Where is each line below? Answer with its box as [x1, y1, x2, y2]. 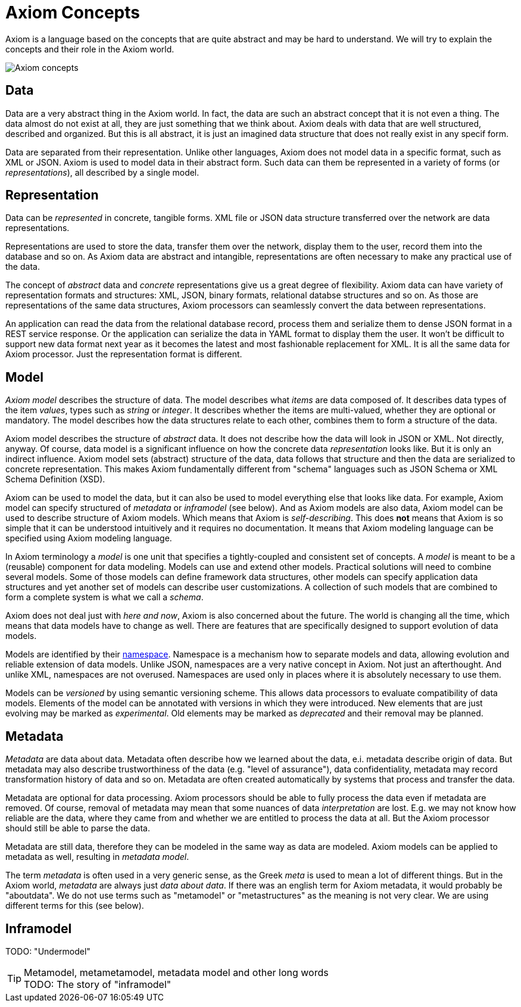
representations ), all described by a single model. [5, 167, 199, 177]
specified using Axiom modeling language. [5, 533, 172, 544]
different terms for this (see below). [5, 900, 144, 911]
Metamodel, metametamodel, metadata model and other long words [24, 966, 329, 978]
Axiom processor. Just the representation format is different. [5, 349, 242, 360]
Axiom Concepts [5, 2, 140, 23]
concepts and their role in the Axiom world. [5, 43, 174, 54]
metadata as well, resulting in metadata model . [5, 852, 189, 862]
